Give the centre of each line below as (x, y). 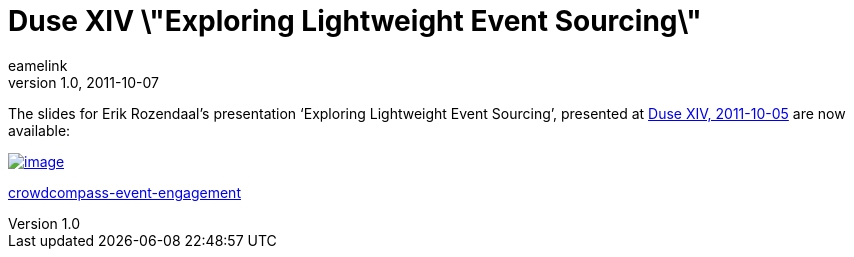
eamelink (38, 65)
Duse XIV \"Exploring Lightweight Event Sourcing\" (355, 21)
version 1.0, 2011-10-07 (83, 82)
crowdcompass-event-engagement (124, 192)
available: (39, 130)
